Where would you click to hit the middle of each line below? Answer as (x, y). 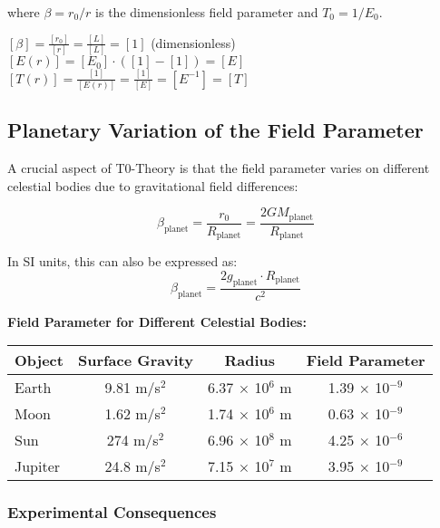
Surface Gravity (135, 360)
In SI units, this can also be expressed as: (122, 261)
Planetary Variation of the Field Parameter (215, 130)
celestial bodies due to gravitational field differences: (153, 185)
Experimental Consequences (112, 512)
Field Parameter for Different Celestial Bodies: (157, 321)
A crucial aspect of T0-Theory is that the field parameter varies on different (219, 168)
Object (39, 360)
